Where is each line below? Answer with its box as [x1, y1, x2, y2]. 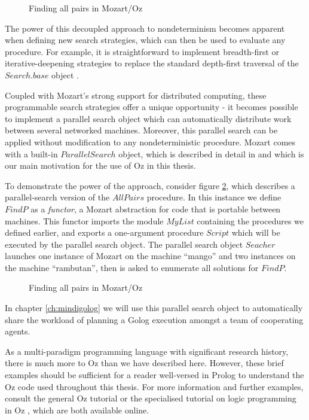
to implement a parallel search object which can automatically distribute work [5, 112, 292, 124]
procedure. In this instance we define [146, 191, 282, 203]
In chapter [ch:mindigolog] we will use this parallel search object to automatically [5, 302, 303, 314]
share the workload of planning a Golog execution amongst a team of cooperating [5, 313, 304, 325]
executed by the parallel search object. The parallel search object [5, 238, 243, 250]
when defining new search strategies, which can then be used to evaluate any [5, 34, 286, 46]
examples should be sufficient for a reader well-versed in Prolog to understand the [5, 369, 304, 381]
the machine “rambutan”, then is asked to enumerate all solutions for [5, 261, 259, 273]
